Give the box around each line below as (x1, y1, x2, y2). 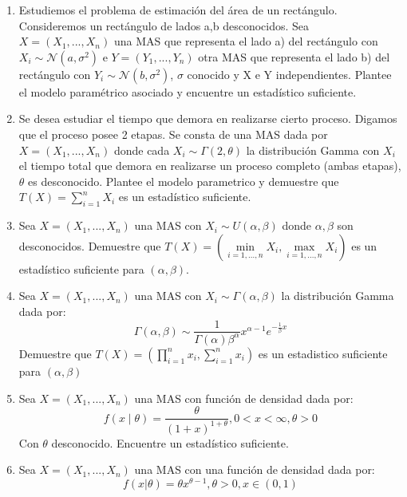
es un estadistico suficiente (258, 345, 388, 361)
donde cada (113, 141, 170, 158)
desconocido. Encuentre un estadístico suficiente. (51, 434, 289, 451)
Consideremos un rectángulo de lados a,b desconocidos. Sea (18, 17, 310, 34)
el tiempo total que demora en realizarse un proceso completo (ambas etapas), (18, 157, 401, 174)
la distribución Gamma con (246, 141, 380, 158)
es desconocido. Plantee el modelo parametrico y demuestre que (28, 172, 339, 189)
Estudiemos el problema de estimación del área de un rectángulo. (18, 2, 338, 18)
